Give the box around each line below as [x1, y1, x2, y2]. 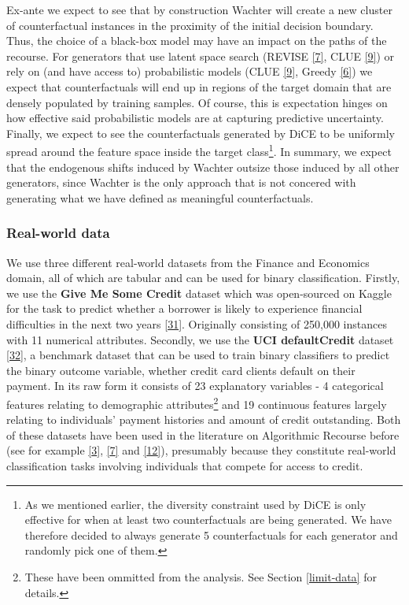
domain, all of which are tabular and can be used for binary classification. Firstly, [6, 269, 400, 286]
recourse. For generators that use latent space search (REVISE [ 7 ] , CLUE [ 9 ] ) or [6, 47, 395, 64]
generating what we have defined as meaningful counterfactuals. [6, 189, 314, 206]
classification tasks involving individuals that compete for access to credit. [6, 457, 363, 473]
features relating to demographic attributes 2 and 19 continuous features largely [6, 393, 387, 412]
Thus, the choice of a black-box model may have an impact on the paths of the [6, 32, 387, 49]
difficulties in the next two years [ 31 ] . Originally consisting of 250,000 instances [6, 315, 387, 332]
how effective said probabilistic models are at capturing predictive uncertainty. [6, 109, 384, 126]
